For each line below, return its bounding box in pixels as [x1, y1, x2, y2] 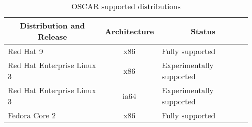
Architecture [105, 25, 154, 37]
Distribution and [20, 20, 85, 31]
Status [190, 25, 216, 37]
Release [37, 31, 67, 42]
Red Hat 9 [8, 45, 43, 56]
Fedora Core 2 [8, 110, 56, 121]
